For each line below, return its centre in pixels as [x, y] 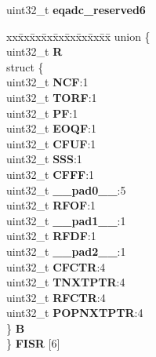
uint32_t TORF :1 [52, 97]
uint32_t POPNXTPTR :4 [75, 313]
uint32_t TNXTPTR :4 [66, 282]
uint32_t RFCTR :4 [56, 297]
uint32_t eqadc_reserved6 [76, 9]
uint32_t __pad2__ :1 [66, 251]
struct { [25, 66]
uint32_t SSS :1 [44, 159]
